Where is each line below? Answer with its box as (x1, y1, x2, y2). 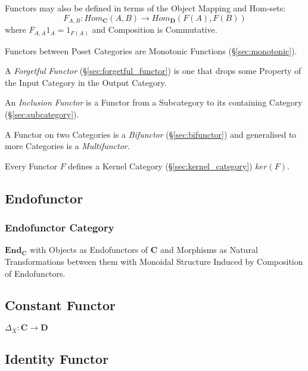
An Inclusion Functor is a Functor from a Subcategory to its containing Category (5, 96, 303, 109)
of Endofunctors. (5, 267, 66, 279)
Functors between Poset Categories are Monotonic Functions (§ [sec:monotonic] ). (5, 44, 297, 57)
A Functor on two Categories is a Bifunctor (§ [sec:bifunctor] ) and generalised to (5, 128, 297, 140)
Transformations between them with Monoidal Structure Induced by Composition (5, 255, 303, 267)
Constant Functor (5, 296, 116, 314)
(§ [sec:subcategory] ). (5, 107, 79, 120)
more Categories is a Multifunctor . (5, 140, 130, 152)
